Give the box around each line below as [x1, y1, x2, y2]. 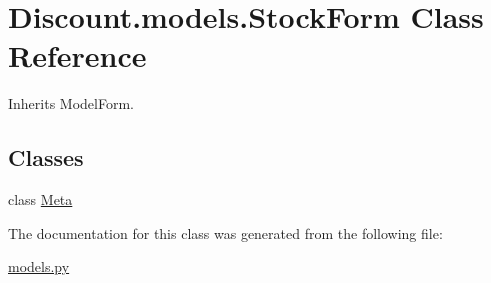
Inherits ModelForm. [8, 93, 134, 114]
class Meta [8, 189, 73, 210]
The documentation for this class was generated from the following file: [8, 222, 443, 243]
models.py [8, 256, 70, 277]
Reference [8, 35, 147, 76]
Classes [8, 142, 84, 173]
